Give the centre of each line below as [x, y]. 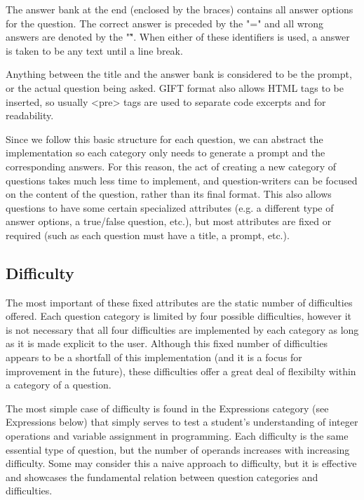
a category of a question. [59, 385]
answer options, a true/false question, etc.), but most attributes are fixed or [169, 221]
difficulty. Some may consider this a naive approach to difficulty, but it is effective [181, 463]
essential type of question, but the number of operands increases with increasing [178, 449]
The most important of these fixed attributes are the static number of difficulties [179, 302]
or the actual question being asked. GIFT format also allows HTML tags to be [175, 87]
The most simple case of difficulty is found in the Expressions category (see [167, 408]
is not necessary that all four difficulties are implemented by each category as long [182, 329]
